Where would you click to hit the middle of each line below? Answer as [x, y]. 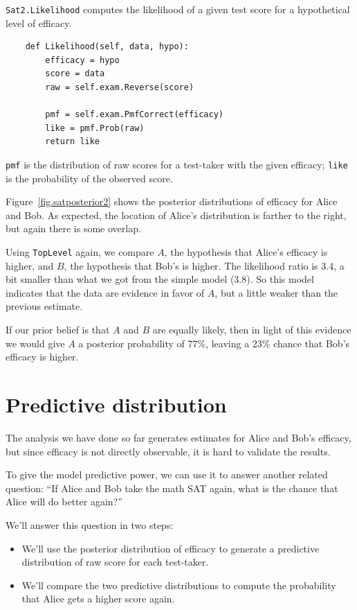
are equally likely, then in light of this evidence [252, 330]
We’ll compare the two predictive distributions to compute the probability [179, 585]
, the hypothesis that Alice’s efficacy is [246, 252]
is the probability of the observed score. [89, 178]
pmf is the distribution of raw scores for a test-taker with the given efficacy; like [177, 164]
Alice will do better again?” [64, 502]
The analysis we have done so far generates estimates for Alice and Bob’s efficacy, [178, 437]
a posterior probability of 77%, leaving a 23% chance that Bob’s [214, 343]
